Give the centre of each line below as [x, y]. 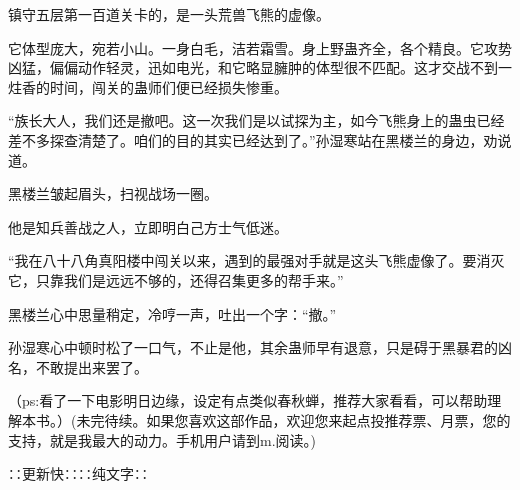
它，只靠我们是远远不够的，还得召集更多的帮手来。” [176, 279]
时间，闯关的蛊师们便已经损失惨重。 [168, 86]
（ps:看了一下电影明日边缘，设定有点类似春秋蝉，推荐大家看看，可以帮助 [248, 400]
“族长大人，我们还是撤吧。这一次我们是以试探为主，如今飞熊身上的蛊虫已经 [256, 120]
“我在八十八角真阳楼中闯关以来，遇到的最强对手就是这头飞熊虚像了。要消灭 [256, 260]
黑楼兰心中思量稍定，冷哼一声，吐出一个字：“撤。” [172, 313]
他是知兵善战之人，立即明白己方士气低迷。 [148, 226]
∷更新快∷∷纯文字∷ [78, 473]
